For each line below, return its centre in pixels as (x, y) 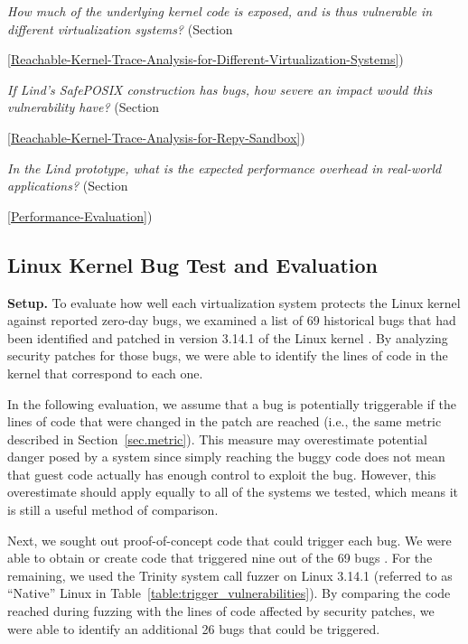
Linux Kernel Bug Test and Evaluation (192, 264)
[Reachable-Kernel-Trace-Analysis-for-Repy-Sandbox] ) (156, 137)
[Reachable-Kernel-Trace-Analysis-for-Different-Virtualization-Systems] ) (206, 59)
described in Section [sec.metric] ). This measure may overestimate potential (217, 439)
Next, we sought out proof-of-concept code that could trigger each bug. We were (229, 540)
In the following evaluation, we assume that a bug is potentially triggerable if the (232, 403)
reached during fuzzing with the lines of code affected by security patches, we (221, 611)
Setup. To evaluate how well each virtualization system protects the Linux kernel (234, 302)
